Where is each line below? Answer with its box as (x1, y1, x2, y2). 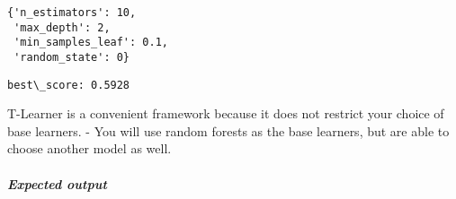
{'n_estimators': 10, (7, 6, 137, 19)
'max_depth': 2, (13, 21, 111, 34)
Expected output (7, 174, 107, 193)
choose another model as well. (7, 139, 172, 158)
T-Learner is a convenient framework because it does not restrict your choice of (7, 104, 444, 123)
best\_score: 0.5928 (7, 78, 130, 91)
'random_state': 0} (13, 50, 130, 64)
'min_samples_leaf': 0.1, (13, 36, 168, 49)
